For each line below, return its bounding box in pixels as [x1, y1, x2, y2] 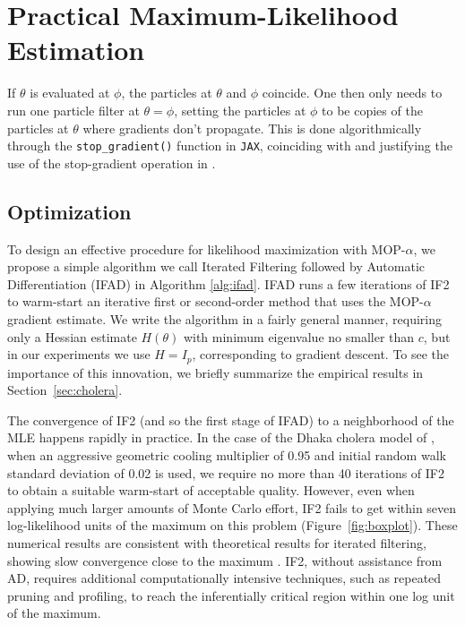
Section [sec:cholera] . [7, 381, 123, 399]
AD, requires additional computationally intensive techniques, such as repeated [7, 569, 442, 587]
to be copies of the [322, 100, 423, 119]
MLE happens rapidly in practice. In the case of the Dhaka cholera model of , [7, 428, 435, 447]
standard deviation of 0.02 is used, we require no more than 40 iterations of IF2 [7, 463, 444, 482]
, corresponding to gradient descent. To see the [192, 345, 450, 364]
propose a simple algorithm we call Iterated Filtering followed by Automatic [7, 257, 425, 276]
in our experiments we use [7, 345, 151, 364]
